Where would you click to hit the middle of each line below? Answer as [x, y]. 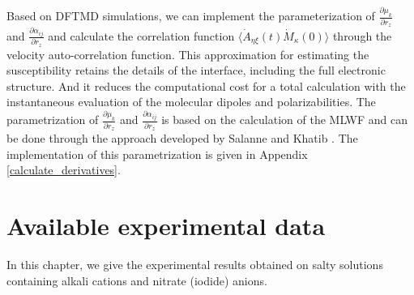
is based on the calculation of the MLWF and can [285, 120]
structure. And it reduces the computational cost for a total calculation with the [206, 86]
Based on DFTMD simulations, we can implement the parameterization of [191, 16]
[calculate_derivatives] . [64, 170]
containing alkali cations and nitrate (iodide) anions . [137, 280]
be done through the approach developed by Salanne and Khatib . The [182, 138]
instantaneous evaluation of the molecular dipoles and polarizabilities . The [191, 102]
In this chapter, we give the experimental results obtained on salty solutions [195, 264]
